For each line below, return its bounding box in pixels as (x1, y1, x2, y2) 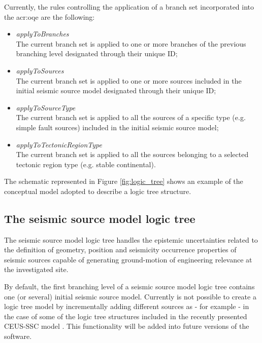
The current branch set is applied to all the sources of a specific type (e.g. (16, 112, 246, 123)
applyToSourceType (16, 102, 76, 112)
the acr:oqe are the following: (4, 11, 95, 22)
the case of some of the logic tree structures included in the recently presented (4, 311, 247, 321)
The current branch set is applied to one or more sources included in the (16, 75, 242, 86)
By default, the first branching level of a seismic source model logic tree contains (4, 281, 255, 292)
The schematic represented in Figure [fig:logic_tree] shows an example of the (4, 176, 243, 186)
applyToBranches (16, 28, 69, 39)
